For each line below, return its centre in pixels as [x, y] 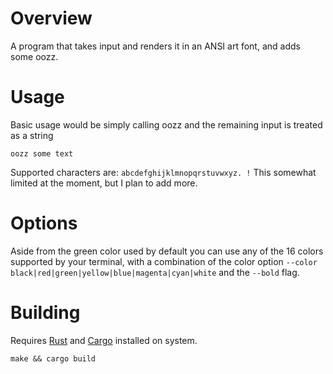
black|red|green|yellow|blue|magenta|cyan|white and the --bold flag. [155, 272]
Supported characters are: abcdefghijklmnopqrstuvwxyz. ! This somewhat [163, 172]
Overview [51, 18]
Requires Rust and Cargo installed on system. [104, 340]
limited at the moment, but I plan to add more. [104, 183]
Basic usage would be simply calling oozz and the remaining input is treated [166, 124]
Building [45, 313]
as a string [32, 135]
